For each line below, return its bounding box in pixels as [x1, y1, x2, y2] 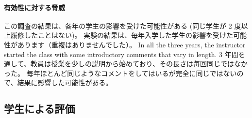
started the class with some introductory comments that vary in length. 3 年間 [4, 49, 238, 59]
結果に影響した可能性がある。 [17, 77, 113, 88]
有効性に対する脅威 [4, 2, 65, 12]
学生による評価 [4, 101, 75, 116]
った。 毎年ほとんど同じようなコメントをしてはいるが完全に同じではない [4, 68, 237, 78]
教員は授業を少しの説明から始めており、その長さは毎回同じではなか [30, 59, 248, 69]
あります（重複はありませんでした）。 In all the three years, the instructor [17, 39, 246, 49]
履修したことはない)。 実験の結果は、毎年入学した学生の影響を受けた [10, 30, 234, 40]
